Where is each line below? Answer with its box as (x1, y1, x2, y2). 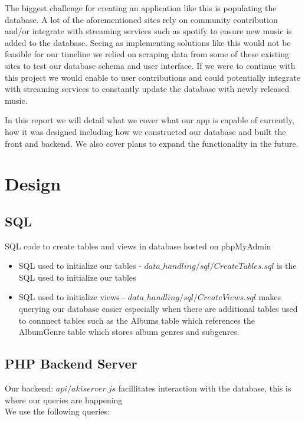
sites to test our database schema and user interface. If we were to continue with (5, 59, 296, 71)
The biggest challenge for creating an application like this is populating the (5, 2, 277, 14)
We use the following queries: (5, 405, 110, 417)
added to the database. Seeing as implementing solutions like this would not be (5, 36, 291, 48)
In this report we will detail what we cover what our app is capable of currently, (5, 114, 294, 126)
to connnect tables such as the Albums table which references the (18, 314, 255, 326)
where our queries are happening (5, 393, 123, 406)
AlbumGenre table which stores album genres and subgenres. (18, 325, 240, 338)
